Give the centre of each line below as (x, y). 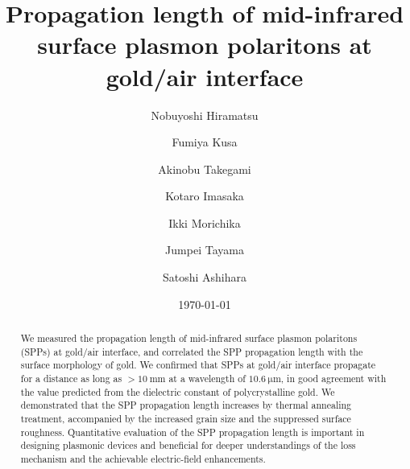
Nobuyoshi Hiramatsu (205, 115)
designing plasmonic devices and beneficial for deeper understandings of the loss (188, 445)
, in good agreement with (333, 378)
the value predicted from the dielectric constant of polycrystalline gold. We (178, 391)
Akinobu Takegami (205, 169)
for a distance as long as (71, 378)
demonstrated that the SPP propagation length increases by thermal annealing (186, 405)
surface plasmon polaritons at (205, 45)
